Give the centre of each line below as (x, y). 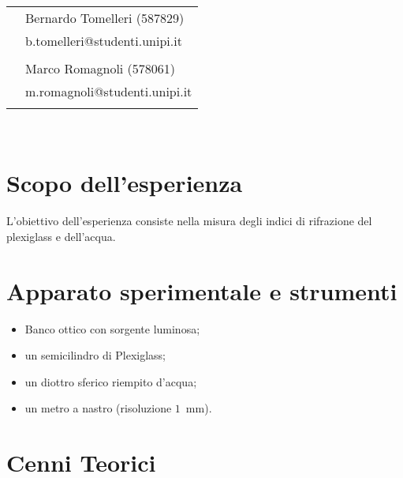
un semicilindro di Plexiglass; (95, 355)
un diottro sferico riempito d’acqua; (111, 381)
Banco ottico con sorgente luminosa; (112, 328)
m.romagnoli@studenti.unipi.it (109, 91)
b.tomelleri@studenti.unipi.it (104, 40)
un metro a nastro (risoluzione (98, 408)
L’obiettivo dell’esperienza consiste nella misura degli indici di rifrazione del (189, 221)
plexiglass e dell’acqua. (61, 236)
